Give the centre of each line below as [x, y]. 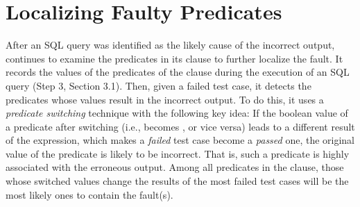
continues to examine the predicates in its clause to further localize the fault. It [174, 58]
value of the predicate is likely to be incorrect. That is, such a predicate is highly [178, 153]
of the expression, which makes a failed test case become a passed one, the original [180, 140]
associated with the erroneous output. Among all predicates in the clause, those [175, 167]
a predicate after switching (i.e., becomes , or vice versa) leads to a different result [180, 126]
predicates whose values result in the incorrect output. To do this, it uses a [165, 99]
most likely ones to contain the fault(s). [89, 194]
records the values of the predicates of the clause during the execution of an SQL [178, 72]
